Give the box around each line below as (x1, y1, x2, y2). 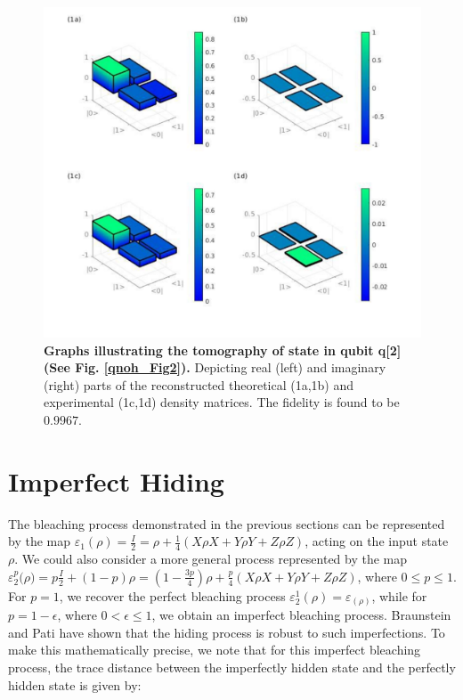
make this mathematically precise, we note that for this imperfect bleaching (8, 640, 421, 659)
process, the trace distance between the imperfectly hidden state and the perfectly (8, 658, 456, 676)
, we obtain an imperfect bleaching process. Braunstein (151, 606, 451, 624)
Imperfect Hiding (8, 462, 224, 499)
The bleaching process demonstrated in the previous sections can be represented (8, 514, 445, 533)
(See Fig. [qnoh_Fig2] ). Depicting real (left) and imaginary (44, 358, 386, 377)
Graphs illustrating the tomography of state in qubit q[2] (44, 340, 402, 359)
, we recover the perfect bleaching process (59, 586, 286, 605)
